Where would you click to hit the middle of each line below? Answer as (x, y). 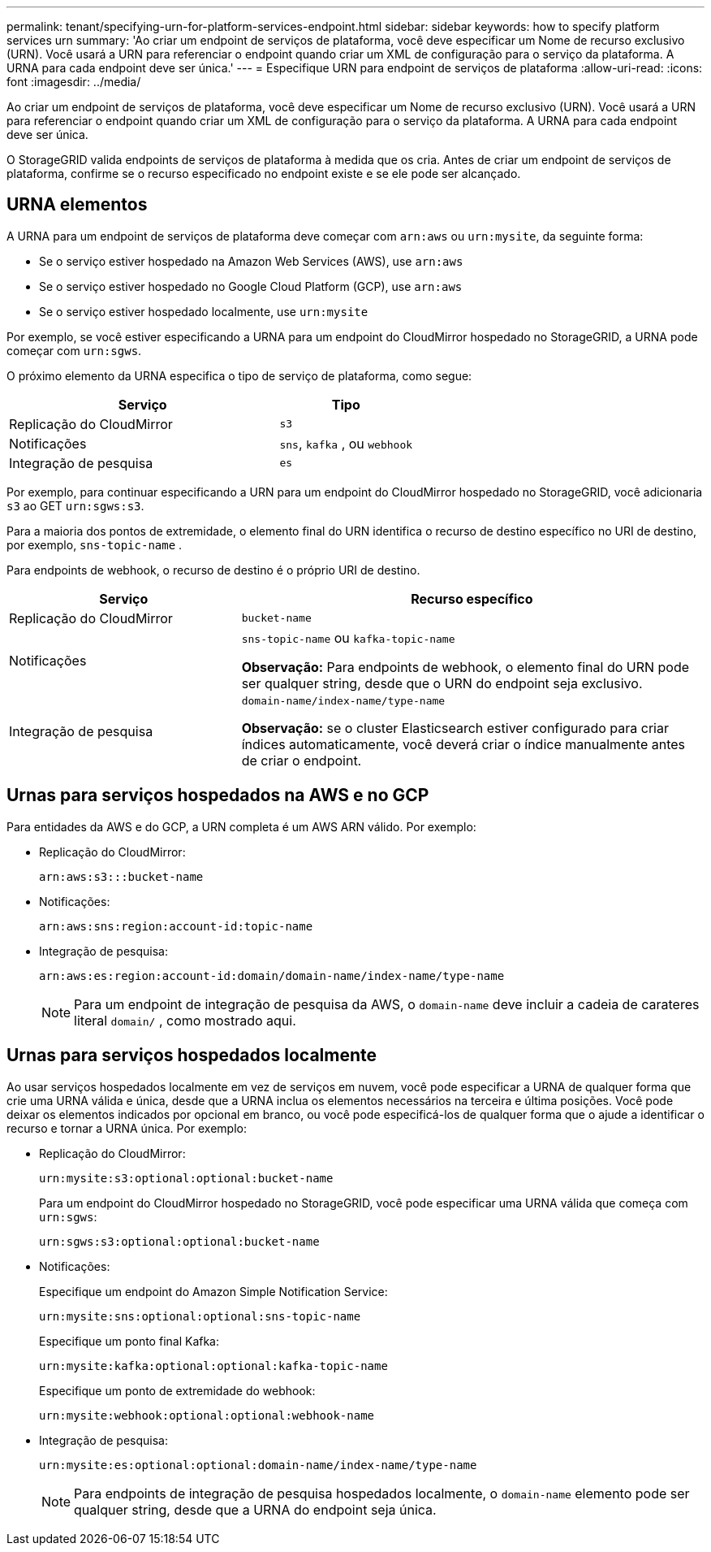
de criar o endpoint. (302, 760)
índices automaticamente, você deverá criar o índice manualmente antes (463, 744)
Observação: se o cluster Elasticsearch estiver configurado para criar (455, 728)
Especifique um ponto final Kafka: (129, 1341)
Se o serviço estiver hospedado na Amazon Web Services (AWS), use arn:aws (251, 261)
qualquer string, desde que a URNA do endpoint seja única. (255, 1509)
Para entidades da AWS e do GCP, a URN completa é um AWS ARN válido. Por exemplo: (241, 826)
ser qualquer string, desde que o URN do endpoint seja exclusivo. (442, 683)
